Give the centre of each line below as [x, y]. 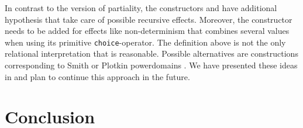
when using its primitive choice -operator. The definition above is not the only [145, 42]
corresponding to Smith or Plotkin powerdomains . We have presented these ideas [151, 65]
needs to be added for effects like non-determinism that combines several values [147, 31]
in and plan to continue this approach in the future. [97, 76]
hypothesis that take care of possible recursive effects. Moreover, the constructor [149, 19]
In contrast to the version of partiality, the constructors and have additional [141, 8]
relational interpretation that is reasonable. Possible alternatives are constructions [151, 53]
